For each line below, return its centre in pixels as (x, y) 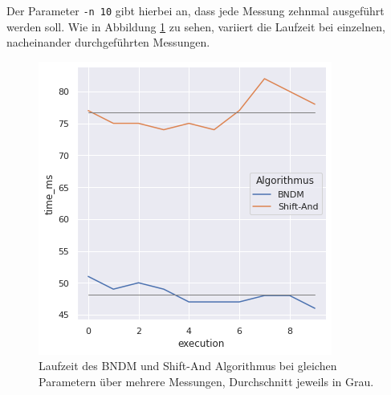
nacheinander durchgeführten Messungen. (108, 42)
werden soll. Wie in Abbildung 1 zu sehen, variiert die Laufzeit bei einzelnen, (196, 26)
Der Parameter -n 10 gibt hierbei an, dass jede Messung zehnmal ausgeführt (195, 10)
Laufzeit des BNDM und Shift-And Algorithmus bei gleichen (188, 366)
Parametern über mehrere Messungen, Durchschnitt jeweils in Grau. (206, 382)
